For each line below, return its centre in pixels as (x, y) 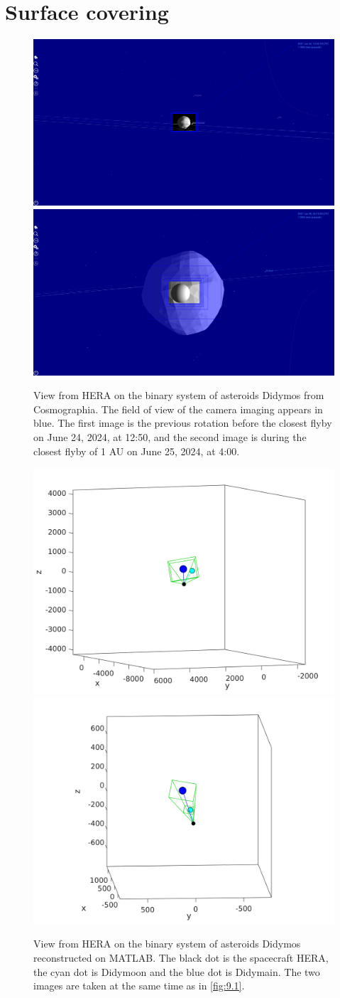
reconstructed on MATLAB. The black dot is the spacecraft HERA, (181, 957)
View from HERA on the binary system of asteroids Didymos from (179, 395)
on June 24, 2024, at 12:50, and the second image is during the (170, 436)
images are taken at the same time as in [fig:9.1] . (139, 986)
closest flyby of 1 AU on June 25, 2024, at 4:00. (137, 451)
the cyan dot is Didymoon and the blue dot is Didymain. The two (177, 971)
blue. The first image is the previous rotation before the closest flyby (183, 423)
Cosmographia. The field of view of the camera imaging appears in (178, 409)
